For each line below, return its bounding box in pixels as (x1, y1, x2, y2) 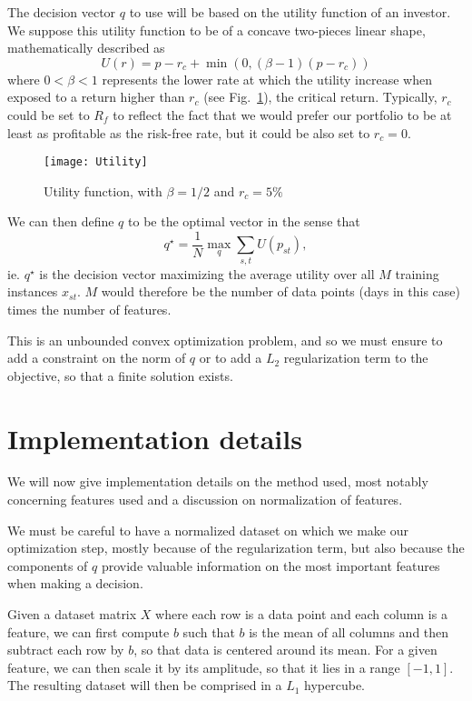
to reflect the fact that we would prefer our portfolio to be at (113, 105, 452, 124)
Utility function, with (44, 181, 162, 200)
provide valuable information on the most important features (101, 556, 440, 575)
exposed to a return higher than (7, 87, 185, 106)
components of (7, 556, 88, 575)
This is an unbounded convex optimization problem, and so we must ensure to (7, 330, 443, 349)
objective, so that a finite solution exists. (7, 366, 233, 385)
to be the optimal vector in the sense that (128, 212, 360, 231)
